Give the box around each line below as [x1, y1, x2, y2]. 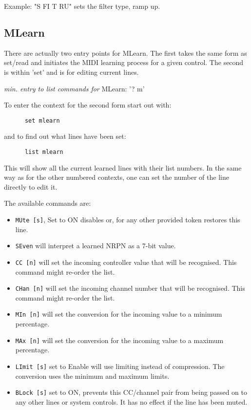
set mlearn [24, 117, 60, 124]
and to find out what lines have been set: [4, 131, 126, 141]
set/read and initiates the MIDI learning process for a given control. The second [4, 57, 244, 67]
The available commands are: [4, 198, 91, 208]
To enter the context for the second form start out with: [4, 100, 172, 110]
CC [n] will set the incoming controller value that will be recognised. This [15, 257, 237, 267]
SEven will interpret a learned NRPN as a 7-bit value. [15, 240, 176, 251]
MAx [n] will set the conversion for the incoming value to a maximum [15, 335, 224, 345]
